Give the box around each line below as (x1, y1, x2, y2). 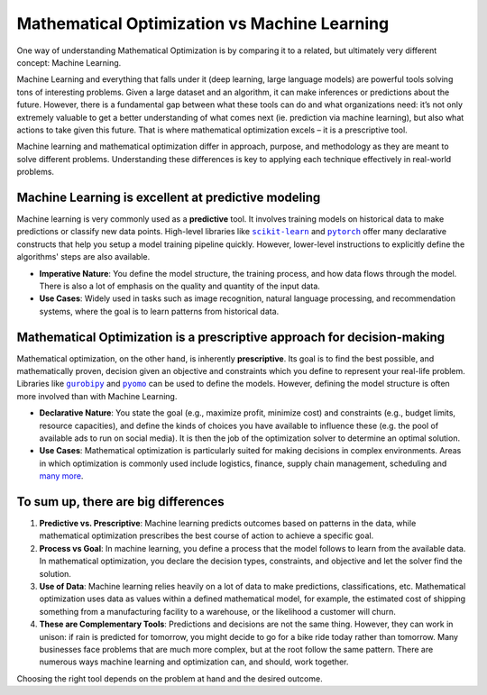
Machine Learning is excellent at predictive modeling (16, 189, 321, 205)
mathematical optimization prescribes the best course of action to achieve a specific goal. (39, 530, 374, 541)
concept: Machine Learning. (16, 57, 122, 68)
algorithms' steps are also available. (16, 251, 151, 262)
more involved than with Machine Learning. (16, 390, 178, 401)
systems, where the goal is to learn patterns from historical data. (39, 306, 280, 316)
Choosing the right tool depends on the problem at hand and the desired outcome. (16, 672, 324, 684)
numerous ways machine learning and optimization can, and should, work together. (39, 656, 349, 667)
